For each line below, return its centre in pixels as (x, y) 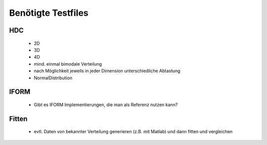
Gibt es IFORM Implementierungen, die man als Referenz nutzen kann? (106, 105)
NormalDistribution (53, 78)
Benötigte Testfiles (49, 13)
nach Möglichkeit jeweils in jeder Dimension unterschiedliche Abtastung (107, 71)
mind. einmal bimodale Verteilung (68, 64)
